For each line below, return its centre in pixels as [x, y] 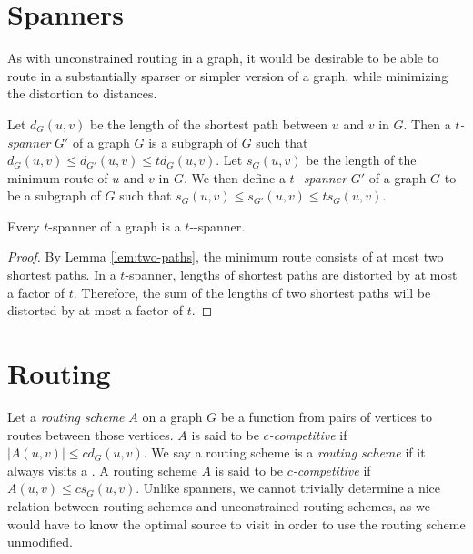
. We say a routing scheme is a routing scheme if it [284, 452]
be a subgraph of [54, 195]
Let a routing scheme [66, 416]
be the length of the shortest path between [209, 123]
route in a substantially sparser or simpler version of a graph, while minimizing [228, 75]
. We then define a [234, 177]
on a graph [172, 416]
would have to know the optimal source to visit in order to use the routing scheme [236, 523]
